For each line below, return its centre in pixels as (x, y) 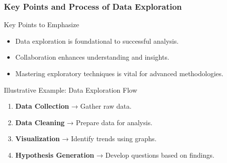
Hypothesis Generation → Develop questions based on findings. (115, 155)
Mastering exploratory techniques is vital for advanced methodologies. (119, 73)
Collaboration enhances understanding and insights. (92, 57)
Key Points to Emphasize (41, 24)
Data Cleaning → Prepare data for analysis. (84, 122)
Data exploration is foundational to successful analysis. (97, 41)
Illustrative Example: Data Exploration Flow (71, 90)
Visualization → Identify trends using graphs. (86, 139)
